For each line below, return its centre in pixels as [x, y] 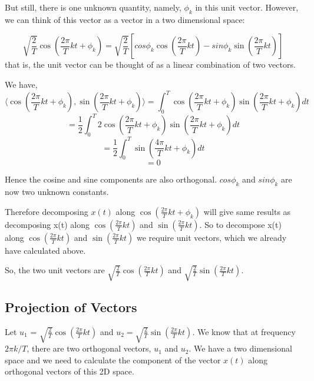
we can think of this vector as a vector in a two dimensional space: [125, 19]
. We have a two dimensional [240, 348]
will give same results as [247, 211]
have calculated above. [45, 250]
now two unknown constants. [57, 192]
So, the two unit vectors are [55, 270]
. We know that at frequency [244, 331]
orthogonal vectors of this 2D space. [70, 371]
